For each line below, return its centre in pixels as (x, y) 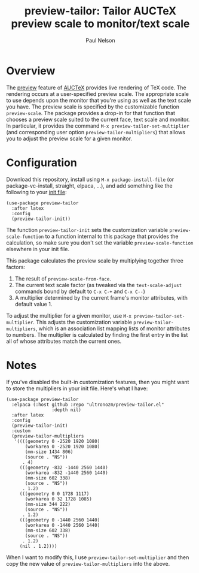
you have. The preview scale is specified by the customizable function (93, 107)
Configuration (42, 162)
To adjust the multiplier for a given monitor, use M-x (69, 315)
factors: (16, 267)
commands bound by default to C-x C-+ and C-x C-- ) (80, 291)
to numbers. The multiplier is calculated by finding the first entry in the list (97, 334)
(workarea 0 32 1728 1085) (59, 499)
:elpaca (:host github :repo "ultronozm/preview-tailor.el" (88, 405)
